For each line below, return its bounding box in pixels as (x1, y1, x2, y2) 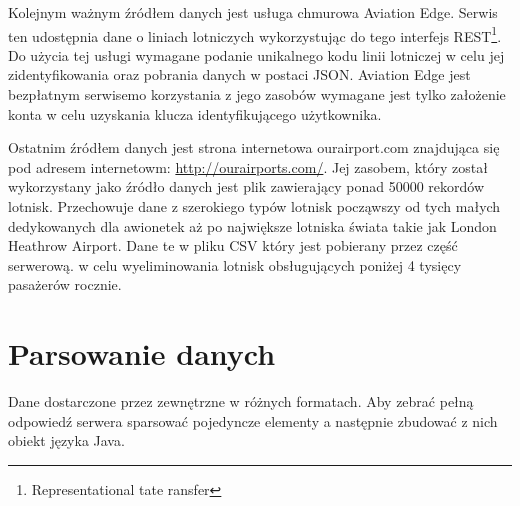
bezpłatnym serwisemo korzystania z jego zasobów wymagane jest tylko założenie (8, 84, 506, 105)
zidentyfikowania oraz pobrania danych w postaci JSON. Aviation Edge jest (8, 64, 471, 85)
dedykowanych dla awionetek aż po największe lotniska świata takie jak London (8, 215, 497, 236)
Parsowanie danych (8, 333, 276, 374)
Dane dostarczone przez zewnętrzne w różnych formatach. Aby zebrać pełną (8, 391, 474, 412)
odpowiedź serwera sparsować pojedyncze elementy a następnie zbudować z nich (8, 410, 498, 431)
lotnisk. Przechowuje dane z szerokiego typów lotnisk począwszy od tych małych (8, 196, 501, 216)
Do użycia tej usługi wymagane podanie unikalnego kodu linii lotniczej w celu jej (8, 44, 505, 65)
